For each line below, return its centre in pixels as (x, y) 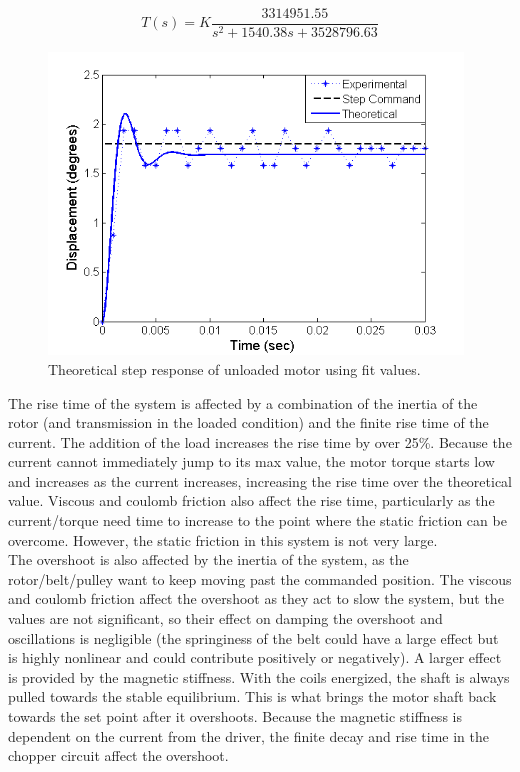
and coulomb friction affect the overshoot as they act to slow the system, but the (256, 598)
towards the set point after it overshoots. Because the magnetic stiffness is (235, 716)
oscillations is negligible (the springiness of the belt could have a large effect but (253, 637)
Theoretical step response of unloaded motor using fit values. (234, 368)
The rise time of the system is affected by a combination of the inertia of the (243, 402)
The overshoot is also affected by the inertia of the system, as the (208, 559)
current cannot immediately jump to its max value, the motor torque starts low (251, 461)
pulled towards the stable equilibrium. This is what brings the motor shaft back (252, 696)
